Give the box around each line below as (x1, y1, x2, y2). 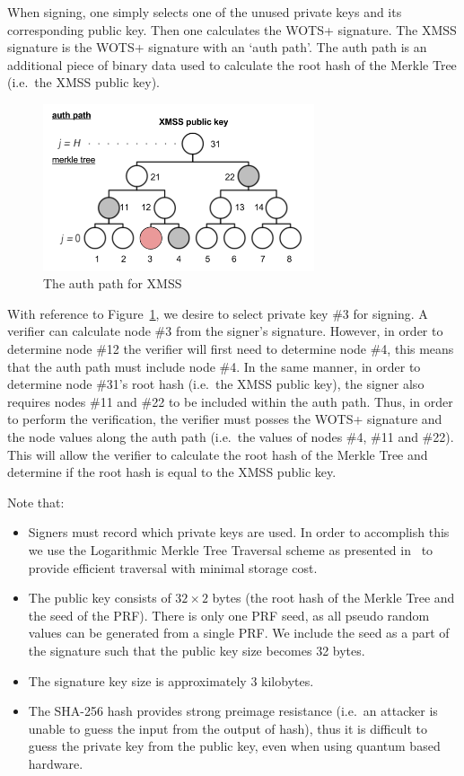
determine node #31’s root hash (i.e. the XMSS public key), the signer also (7, 375, 425, 393)
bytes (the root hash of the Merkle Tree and (212, 588, 455, 607)
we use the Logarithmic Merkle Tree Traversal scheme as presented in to (28, 540, 433, 559)
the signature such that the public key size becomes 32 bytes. (28, 640, 365, 659)
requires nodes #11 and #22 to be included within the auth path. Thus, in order (7, 392, 453, 410)
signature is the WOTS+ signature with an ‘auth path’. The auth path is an (7, 38, 427, 57)
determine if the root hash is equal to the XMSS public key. (7, 463, 337, 481)
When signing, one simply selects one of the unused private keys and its (7, 3, 402, 21)
